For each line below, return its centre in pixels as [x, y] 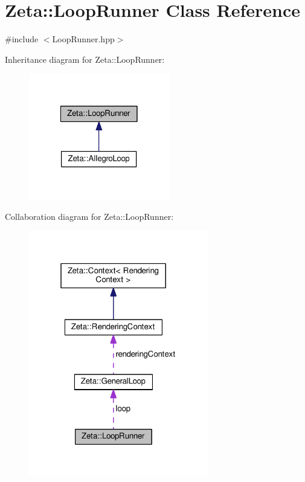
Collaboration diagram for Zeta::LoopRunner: [89, 216]
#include [22, 39]
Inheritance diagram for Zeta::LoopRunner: [85, 59]
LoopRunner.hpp [83, 39]
